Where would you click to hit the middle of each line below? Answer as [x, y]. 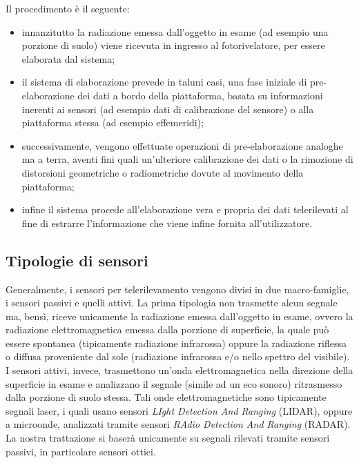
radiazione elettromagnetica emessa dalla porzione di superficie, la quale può [167, 329]
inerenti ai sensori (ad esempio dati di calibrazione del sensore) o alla [168, 109]
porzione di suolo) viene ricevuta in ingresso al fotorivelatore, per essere [173, 45]
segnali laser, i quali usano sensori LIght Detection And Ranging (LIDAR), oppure [179, 410]
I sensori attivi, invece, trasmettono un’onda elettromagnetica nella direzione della [179, 370]
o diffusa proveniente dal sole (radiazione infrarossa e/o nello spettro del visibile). [178, 356]
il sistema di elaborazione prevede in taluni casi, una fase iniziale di [164, 82]
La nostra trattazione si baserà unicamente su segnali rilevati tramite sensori [168, 438]
